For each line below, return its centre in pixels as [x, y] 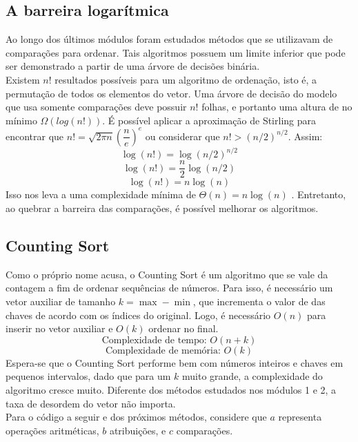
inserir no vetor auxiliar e [59, 328]
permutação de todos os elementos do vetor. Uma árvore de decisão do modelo [171, 93]
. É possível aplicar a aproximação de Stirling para [209, 120]
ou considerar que [182, 136]
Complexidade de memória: [163, 350]
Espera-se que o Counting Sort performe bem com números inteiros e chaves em [175, 362]
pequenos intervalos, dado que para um [88, 376]
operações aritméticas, [52, 430]
